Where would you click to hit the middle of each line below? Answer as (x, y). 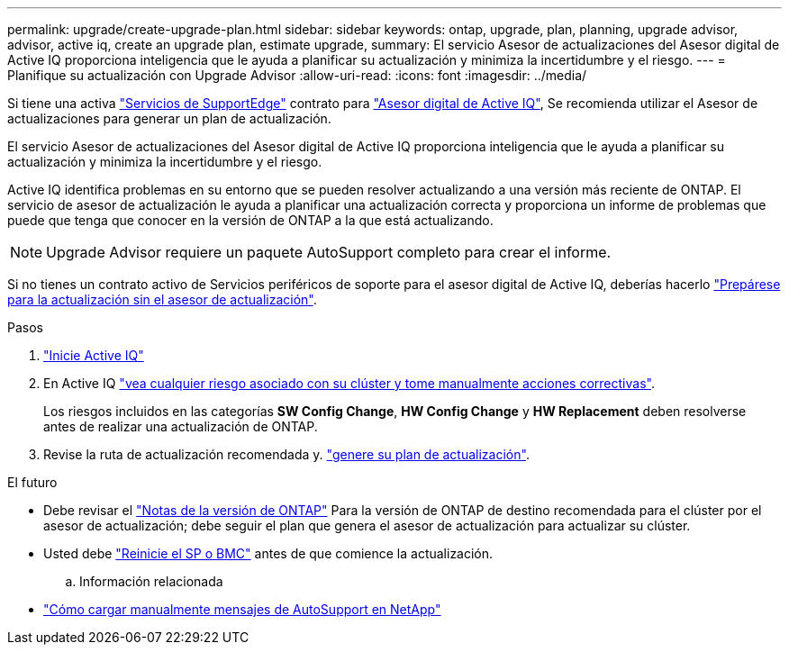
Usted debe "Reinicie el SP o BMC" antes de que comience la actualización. (268, 553)
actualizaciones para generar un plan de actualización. (169, 118)
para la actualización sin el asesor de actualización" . (162, 299)
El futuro (32, 482)
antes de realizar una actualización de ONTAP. (181, 426)
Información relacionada (151, 581)
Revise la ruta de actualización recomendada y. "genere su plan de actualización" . (286, 454)
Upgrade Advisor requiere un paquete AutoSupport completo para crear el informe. (329, 252)
